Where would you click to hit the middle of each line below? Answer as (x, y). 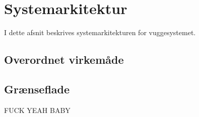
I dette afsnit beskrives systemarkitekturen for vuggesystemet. (100, 32)
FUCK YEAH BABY (37, 110)
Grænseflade (37, 89)
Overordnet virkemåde (64, 60)
